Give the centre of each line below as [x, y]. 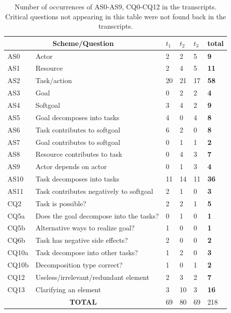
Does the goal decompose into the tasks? [97, 215]
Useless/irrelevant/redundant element [92, 277]
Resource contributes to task [79, 154]
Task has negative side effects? [82, 240]
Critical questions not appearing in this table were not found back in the [115, 16]
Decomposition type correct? [79, 264]
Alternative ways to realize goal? [85, 228]
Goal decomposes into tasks [77, 117]
